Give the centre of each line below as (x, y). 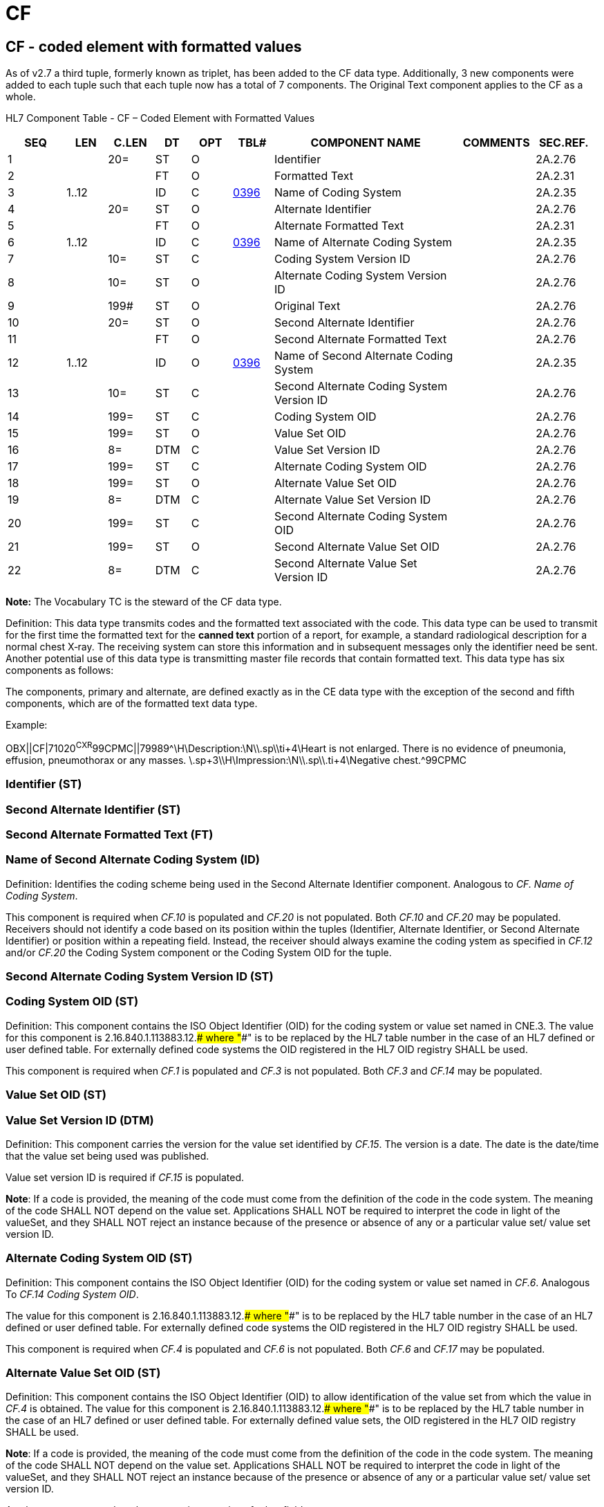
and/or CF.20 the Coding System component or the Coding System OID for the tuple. (199, 952)
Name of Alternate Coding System (363, 243)
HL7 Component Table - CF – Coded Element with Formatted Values (160, 118)
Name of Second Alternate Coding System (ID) (133, 860)
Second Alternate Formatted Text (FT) (110, 834)
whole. (21, 97)
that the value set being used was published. (107, 1156)
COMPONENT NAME (366, 143)
